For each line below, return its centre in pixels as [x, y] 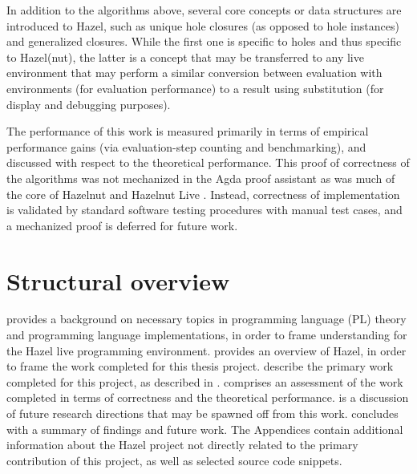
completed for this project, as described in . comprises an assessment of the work [205, 381]
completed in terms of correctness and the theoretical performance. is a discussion [208, 397]
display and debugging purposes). [89, 104]
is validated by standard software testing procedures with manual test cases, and [204, 210]
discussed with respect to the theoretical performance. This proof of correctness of [208, 162]
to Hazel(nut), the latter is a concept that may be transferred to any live [185, 57]
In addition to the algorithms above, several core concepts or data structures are [204, 10]
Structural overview [118, 280]
